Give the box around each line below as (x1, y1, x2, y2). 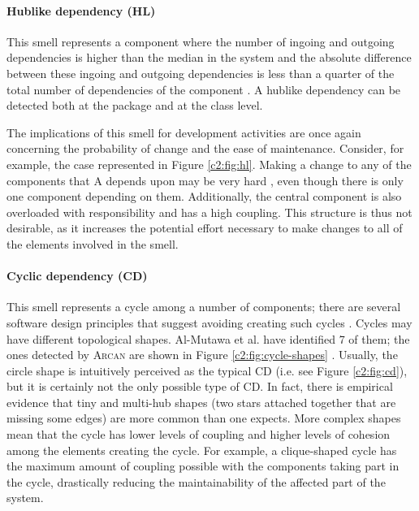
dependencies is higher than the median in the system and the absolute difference (6, 49, 412, 66)
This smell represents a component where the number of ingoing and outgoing (6, 32, 395, 50)
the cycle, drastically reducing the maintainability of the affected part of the (6, 473, 386, 490)
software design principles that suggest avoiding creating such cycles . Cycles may (6, 314, 413, 331)
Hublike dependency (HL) (6, 2, 156, 19)
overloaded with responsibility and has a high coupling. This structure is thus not (6, 203, 413, 220)
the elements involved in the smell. (6, 235, 179, 252)
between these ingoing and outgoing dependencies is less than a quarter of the (6, 64, 395, 81)
